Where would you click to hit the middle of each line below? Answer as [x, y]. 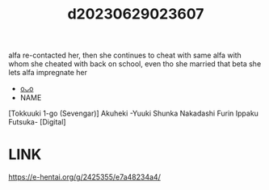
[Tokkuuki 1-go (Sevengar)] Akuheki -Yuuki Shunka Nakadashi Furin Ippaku [133, 113]
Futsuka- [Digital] [37, 122]
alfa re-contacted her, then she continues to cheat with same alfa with [125, 55]
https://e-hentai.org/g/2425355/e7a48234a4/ [85, 177]
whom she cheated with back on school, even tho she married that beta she [135, 64]
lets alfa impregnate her [48, 73]
